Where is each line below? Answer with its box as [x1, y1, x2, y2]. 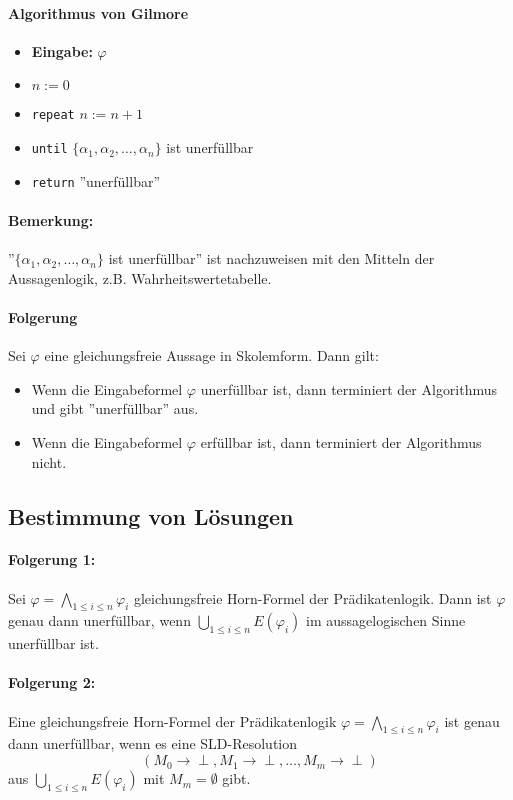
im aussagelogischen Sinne [305, 610, 466, 631]
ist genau [444, 710, 500, 731]
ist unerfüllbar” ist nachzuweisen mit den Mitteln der [108, 248, 435, 269]
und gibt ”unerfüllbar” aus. [31, 398, 199, 419]
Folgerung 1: [8, 549, 96, 570]
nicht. [31, 451, 67, 472]
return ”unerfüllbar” [31, 170, 161, 191]
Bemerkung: [8, 209, 94, 230]
